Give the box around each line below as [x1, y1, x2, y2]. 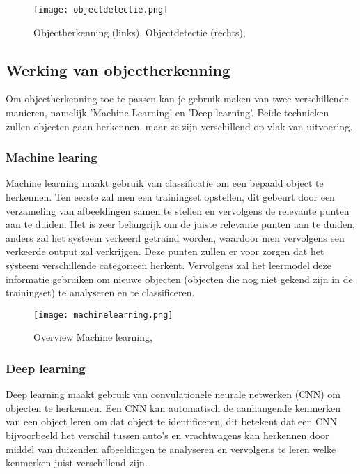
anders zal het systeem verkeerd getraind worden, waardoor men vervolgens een [6, 230, 345, 245]
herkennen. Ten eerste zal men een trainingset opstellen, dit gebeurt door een [6, 190, 335, 204]
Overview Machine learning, [33, 330, 152, 344]
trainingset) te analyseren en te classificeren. [6, 285, 195, 300]
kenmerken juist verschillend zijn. [6, 455, 148, 470]
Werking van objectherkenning [6, 59, 230, 80]
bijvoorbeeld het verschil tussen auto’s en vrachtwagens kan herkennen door [6, 428, 329, 443]
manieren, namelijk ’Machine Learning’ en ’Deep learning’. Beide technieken [6, 105, 329, 120]
